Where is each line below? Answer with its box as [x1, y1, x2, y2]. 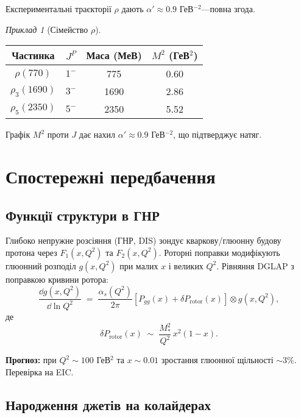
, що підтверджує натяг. [173, 128, 262, 141]
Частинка [12, 48, 55, 63]
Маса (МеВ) [86, 48, 142, 63]
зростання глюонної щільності [161, 353, 274, 366]
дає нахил [79, 128, 116, 141]
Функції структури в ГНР [5, 205, 160, 224]
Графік [5, 128, 30, 141]
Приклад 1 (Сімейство [5, 23, 88, 35]
